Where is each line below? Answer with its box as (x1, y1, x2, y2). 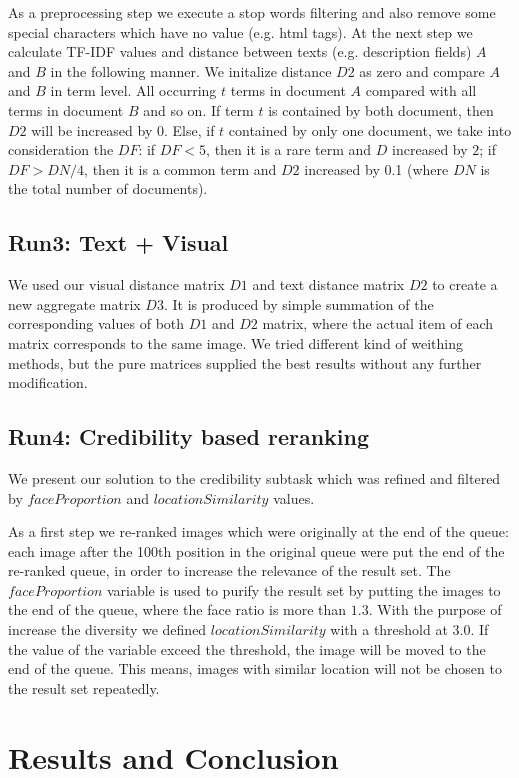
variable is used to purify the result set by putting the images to (106, 579, 501, 600)
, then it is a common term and (84, 158, 277, 179)
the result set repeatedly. (8, 677, 160, 698)
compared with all (365, 80, 477, 101)
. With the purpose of (368, 599, 502, 620)
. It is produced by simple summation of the (163, 293, 434, 314)
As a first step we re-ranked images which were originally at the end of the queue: (8, 521, 509, 542)
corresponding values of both (8, 313, 185, 334)
